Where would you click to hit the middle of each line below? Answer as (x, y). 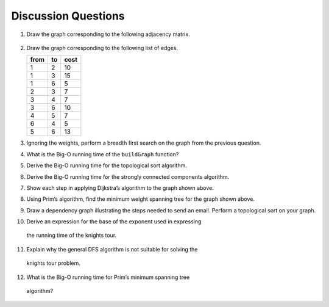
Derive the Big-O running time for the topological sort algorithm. (107, 165)
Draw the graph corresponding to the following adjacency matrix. (108, 34)
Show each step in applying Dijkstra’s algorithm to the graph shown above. (120, 188)
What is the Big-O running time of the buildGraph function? (103, 154)
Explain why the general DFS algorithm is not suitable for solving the (112, 249)
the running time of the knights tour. (72, 236)
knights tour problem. (53, 263)
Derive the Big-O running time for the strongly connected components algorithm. (128, 176)
